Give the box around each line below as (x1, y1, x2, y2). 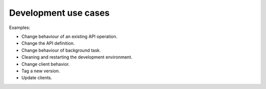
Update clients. (21, 75, 53, 81)
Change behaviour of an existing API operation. (21, 33, 118, 39)
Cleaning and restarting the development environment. (21, 54, 133, 60)
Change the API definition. (21, 40, 75, 46)
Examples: (9, 25, 31, 30)
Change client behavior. (21, 61, 70, 67)
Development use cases (9, 7, 110, 18)
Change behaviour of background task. (21, 47, 101, 53)
